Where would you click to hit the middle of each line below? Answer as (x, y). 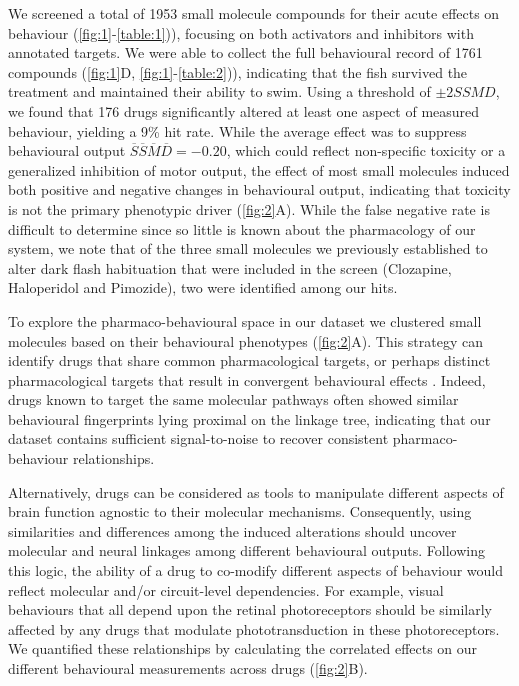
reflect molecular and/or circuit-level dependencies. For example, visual (226, 589)
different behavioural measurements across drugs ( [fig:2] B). (188, 668)
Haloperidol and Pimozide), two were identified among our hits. (203, 287)
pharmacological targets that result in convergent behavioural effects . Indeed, (247, 379)
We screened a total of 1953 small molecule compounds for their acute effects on (254, 13)
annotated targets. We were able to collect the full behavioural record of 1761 (245, 52)
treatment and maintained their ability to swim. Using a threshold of (219, 91)
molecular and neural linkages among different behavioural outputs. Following (246, 550)
